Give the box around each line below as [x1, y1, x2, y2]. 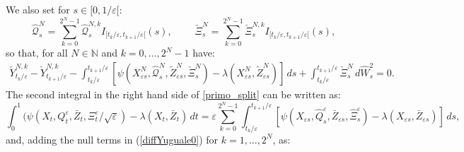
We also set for [6, 2, 70, 16]
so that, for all [6, 45, 68, 60]
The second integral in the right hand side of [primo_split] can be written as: [6, 86, 341, 101]
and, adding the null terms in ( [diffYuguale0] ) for [6, 131, 219, 146]
